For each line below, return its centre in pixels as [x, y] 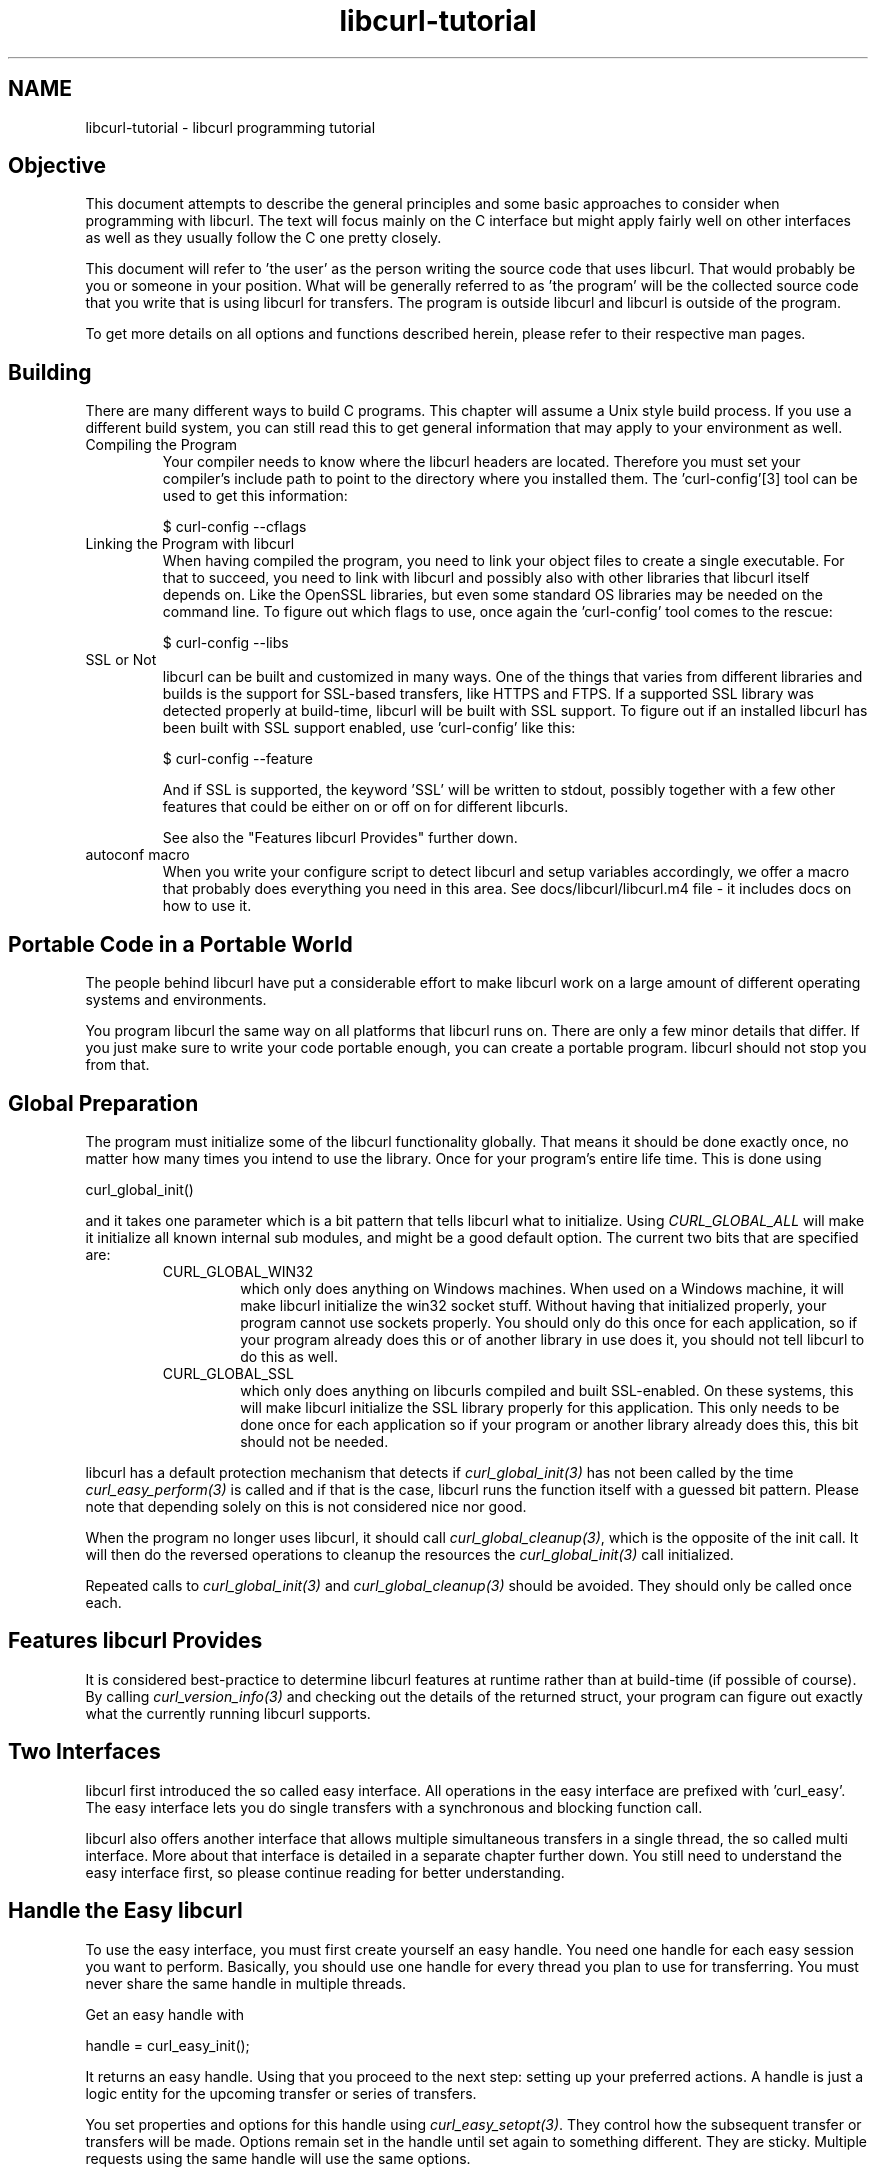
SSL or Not [121, 660]
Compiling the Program [161, 445]
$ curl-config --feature [237, 759]
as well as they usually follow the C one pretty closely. [263, 238]
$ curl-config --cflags [234, 527]
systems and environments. [176, 1000]
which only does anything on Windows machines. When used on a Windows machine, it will [542, 1288]
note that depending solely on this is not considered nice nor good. [306, 1506]
